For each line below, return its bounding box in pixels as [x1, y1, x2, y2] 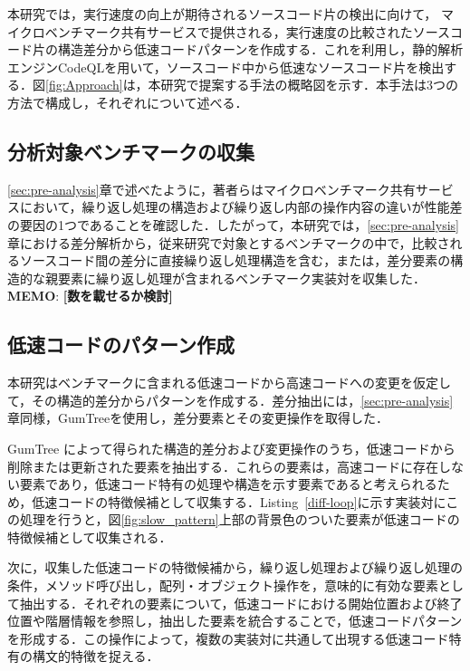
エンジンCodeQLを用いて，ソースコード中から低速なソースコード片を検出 [7, 57, 445, 76]
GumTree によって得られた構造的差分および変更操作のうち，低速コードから [7, 438, 456, 457]
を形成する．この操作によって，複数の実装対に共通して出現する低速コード [7, 628, 449, 647]
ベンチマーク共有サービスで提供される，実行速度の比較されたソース [44, 22, 451, 41]
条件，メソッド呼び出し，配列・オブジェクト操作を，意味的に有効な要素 [7, 576, 438, 595]
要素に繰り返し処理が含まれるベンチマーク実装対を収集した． [57, 268, 426, 287]
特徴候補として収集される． [7, 527, 172, 546]
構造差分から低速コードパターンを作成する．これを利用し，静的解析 [57, 40, 464, 59]
